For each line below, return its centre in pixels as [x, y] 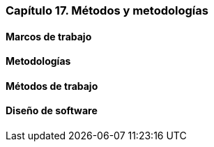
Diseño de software [52, 111]
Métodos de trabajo [52, 86]
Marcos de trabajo [49, 36]
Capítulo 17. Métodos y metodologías [107, 10]
